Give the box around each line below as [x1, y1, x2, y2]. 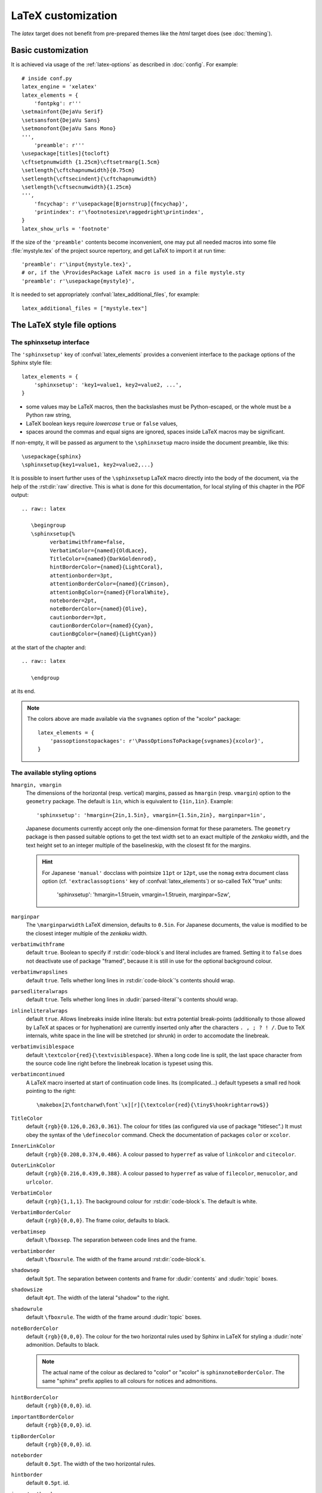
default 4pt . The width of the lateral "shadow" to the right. [26, 1294, 170, 1301]
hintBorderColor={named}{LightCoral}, [49, 564, 163, 570]
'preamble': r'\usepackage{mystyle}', [21, 278, 135, 284]
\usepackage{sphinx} [21, 453, 82, 460]
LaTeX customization [11, 9, 117, 22]
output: [11, 491, 29, 499]
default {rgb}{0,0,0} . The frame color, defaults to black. [26, 1217, 170, 1224]
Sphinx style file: [11, 359, 52, 367]
